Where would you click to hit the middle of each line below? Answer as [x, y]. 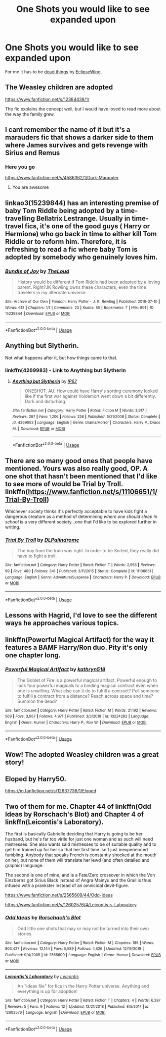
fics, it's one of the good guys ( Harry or [87, 226]
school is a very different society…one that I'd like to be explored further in [81, 521]
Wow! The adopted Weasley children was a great [82, 754]
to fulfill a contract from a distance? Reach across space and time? [85, 696]
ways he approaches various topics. [62, 623]
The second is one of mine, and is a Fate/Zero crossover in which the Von [80, 875]
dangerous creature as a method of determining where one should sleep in [81, 517]
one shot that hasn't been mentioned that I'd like [81, 476]
